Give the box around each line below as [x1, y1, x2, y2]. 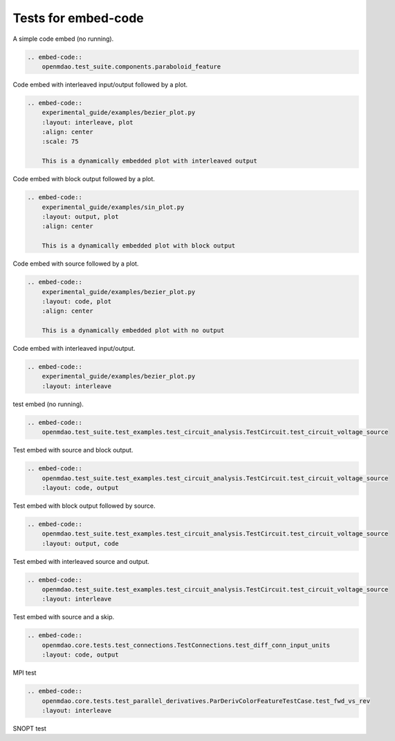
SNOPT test [12, 724, 46, 733]
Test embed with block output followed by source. [12, 502, 156, 510]
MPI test [12, 668, 37, 677]
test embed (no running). [12, 400, 84, 408]
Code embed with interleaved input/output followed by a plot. [12, 80, 188, 89]
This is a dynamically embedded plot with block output [42, 242, 236, 250]
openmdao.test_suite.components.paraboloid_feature [42, 62, 221, 71]
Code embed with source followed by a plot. [12, 259, 139, 268]
